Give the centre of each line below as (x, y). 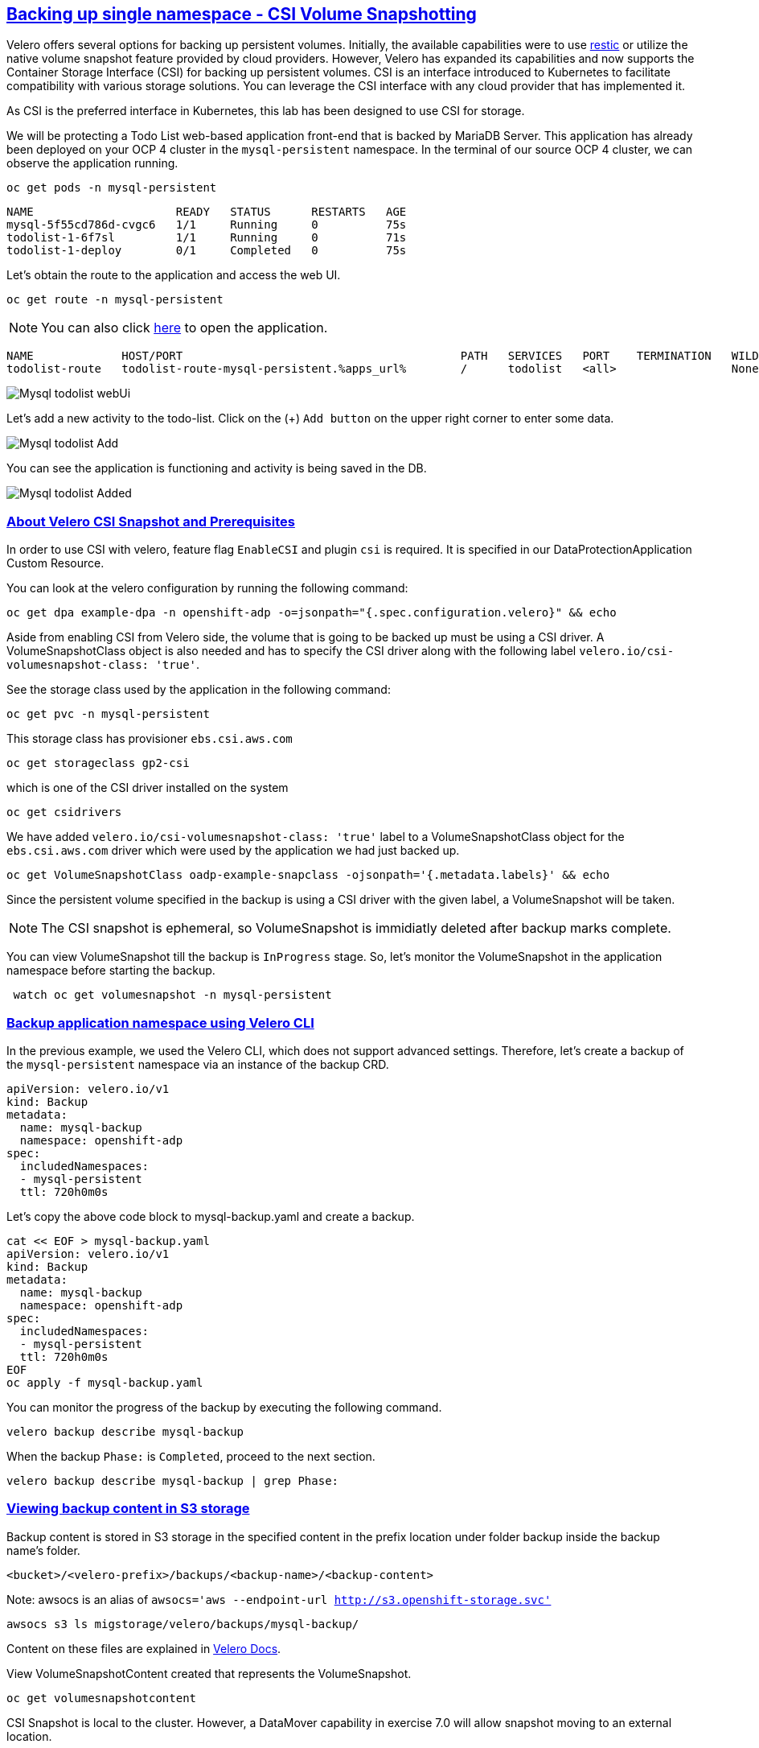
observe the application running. (92, 163)
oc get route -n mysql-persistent (115, 300)
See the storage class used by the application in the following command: (199, 690)
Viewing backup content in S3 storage (128, 1509)
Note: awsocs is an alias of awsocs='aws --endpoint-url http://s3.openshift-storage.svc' (279, 1599)
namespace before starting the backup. (111, 971)
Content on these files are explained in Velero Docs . (144, 1648)
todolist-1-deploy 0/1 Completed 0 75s (207, 251)
